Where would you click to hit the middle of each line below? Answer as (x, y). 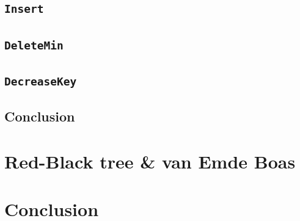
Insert (24, 9)
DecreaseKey (41, 82)
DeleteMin (34, 45)
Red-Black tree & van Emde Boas (150, 161)
